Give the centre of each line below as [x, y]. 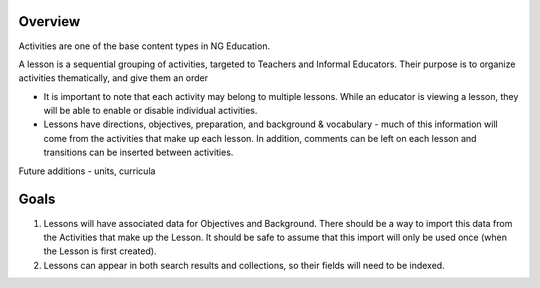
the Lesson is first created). [100, 251]
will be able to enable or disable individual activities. [150, 111]
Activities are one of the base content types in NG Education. [144, 46]
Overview [49, 21]
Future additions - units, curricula [87, 171]
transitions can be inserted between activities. [138, 152]
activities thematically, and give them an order [113, 78]
